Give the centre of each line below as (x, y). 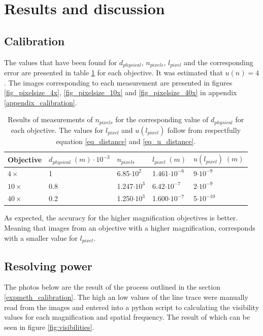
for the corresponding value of (162, 119)
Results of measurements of (50, 119)
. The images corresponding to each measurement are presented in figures (118, 82)
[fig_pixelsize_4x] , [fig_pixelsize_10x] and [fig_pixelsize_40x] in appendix (121, 92)
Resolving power (48, 265)
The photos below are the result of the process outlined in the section (112, 287)
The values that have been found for (61, 62)
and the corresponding (219, 62)
